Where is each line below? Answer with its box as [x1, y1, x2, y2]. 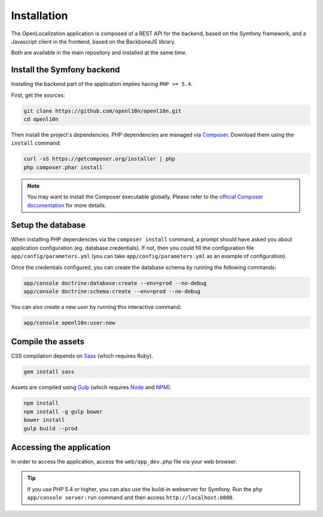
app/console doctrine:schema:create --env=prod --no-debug [23, 287, 200, 295]
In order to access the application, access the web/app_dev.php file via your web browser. [11, 458, 237, 466]
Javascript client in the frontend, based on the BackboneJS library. [11, 38, 176, 45]
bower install [23, 417, 65, 424]
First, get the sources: [11, 91, 65, 99]
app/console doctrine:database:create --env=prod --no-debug [23, 280, 207, 286]
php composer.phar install [23, 164, 103, 170]
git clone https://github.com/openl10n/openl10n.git [23, 108, 182, 114]
